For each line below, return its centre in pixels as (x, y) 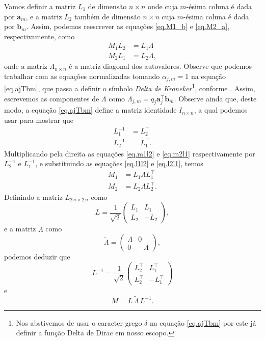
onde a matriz (26, 66)
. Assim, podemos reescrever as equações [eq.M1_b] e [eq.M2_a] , (128, 26)
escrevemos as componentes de (52, 98)
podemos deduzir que (37, 257)
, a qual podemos (221, 110)
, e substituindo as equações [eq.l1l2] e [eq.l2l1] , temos (119, 163)
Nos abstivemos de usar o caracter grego (79, 322)
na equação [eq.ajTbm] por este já (203, 322)
